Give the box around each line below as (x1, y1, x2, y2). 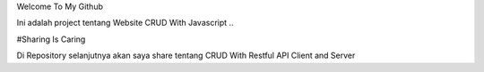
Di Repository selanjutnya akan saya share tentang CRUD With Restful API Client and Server (16, 50, 356, 61)
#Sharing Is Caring (16, 34, 86, 44)
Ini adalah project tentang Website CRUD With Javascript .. (16, 18, 234, 28)
